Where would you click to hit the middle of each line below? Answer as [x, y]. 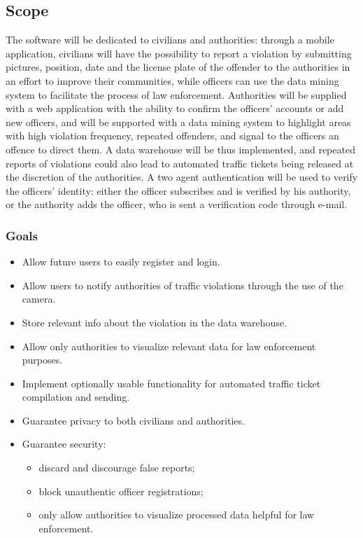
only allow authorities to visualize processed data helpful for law [177, 515]
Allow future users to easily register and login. [121, 262]
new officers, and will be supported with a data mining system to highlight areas [178, 122]
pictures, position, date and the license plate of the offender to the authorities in [178, 67]
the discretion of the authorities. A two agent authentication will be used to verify [182, 177]
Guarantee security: [64, 444]
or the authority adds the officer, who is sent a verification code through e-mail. [177, 204]
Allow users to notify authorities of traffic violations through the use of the [183, 285]
